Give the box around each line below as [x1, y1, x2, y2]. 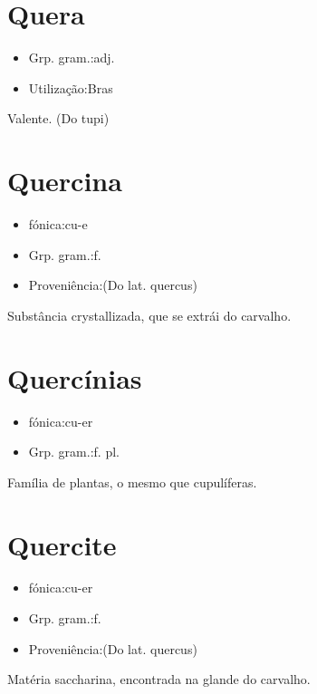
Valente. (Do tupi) [7, 109, 110, 128]
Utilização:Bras [28, 78, 113, 97]
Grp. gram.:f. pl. [28, 442, 120, 461]
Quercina [7, 162, 122, 199]
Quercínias [7, 359, 142, 396]
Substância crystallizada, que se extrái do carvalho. [7, 305, 292, 324]
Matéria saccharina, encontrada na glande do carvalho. [7, 670, 311, 689]
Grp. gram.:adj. [28, 48, 115, 67]
